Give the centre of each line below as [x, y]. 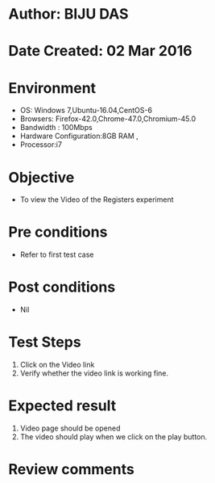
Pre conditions [58, 232]
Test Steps [45, 342]
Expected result [62, 406]
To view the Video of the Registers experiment [97, 199]
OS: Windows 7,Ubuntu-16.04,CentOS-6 [86, 111]
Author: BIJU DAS [68, 14]
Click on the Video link [57, 365]
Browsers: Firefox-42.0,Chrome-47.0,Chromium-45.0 [108, 119]
